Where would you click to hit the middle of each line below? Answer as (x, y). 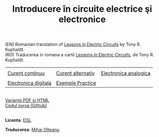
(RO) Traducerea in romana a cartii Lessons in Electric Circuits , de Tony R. (79, 55)
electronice (82, 19)
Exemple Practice (76, 83)
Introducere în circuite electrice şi (82, 9)
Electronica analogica (126, 73)
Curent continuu (26, 73)
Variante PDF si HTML (27, 100)
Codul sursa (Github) (26, 106)
